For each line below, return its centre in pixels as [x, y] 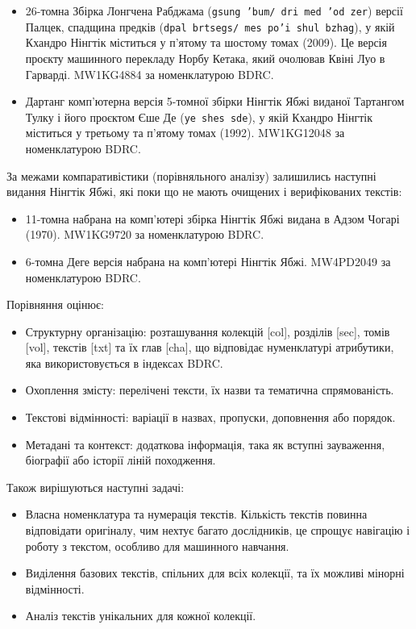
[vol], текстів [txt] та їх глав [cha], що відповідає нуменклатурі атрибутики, [210, 347]
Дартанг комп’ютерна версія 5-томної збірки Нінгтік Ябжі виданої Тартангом [215, 101]
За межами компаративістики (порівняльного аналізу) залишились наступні [191, 175]
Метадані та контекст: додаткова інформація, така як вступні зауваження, [205, 444]
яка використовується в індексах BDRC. [124, 362]
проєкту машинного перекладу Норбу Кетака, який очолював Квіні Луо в [205, 58]
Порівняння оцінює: [55, 304]
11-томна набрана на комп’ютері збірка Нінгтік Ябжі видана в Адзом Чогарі [212, 218]
